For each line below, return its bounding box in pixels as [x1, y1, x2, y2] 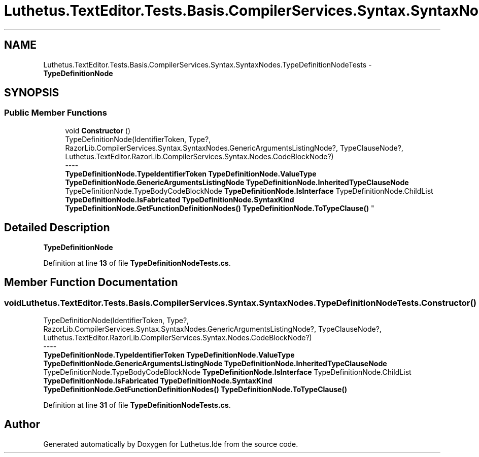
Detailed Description [4, 221, 110, 234]
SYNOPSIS [4, 86, 59, 99]
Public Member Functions [4, 108, 107, 118]
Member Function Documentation [4, 276, 178, 289]
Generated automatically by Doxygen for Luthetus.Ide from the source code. [43, 439, 298, 448]
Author [4, 418, 40, 431]
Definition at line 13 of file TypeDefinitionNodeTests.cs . [43, 258, 231, 267]
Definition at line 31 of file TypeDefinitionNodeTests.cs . [43, 400, 231, 409]
